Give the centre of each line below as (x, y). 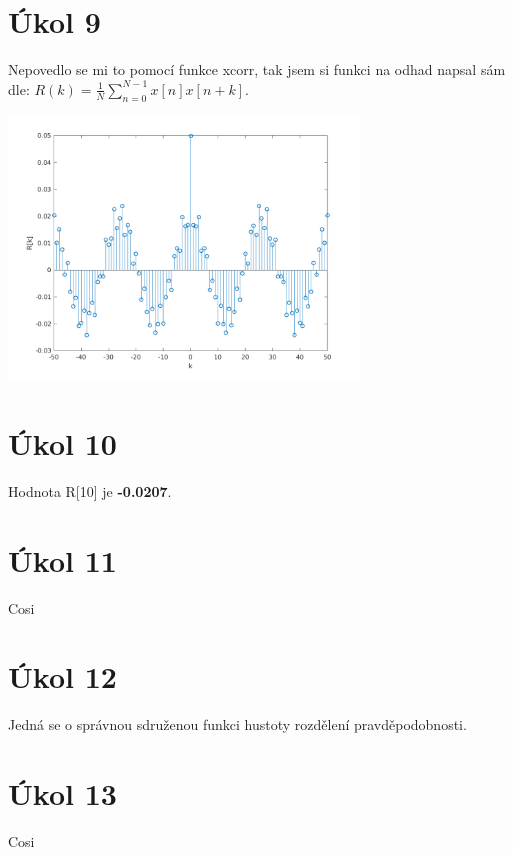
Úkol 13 (62, 793)
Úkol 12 (62, 676)
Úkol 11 (62, 559)
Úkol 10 (62, 442)
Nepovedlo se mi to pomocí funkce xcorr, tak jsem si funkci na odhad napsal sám (257, 69)
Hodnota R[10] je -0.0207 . (90, 490)
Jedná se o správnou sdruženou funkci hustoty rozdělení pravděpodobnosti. (237, 724)
